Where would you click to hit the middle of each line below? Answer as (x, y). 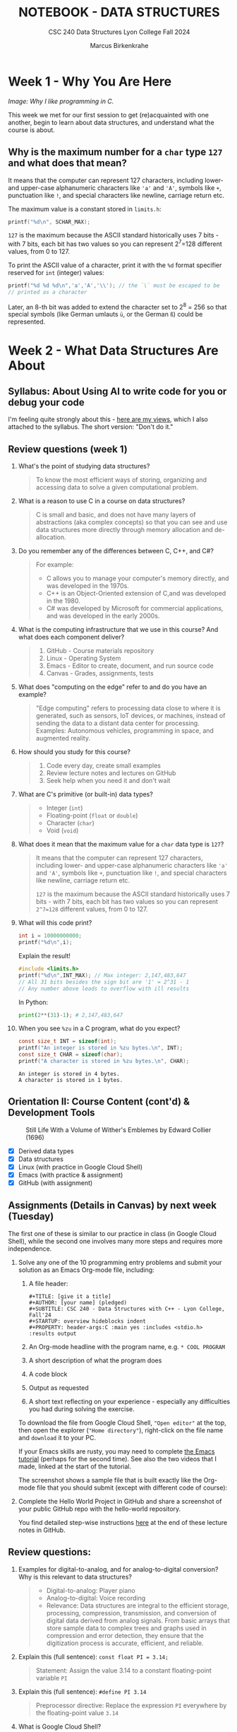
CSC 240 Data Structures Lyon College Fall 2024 (119, 32)
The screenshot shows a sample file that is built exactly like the (110, 1480)
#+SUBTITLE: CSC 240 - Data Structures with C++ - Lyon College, (127, 1309)
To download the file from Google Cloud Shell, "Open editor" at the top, (122, 1422)
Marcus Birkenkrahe (119, 45)
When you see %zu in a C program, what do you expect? (99, 1028)
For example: (55, 565)
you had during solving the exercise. (81, 1409)
